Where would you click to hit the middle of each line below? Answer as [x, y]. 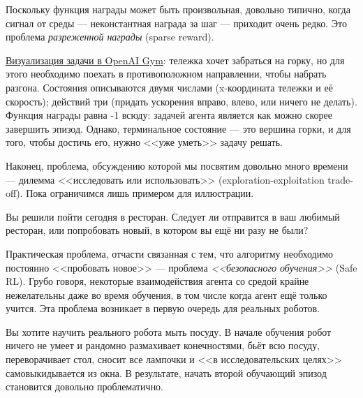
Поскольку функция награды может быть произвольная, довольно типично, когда [178, 9]
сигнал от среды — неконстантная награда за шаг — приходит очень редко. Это [177, 23]
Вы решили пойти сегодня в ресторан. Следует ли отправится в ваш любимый [173, 216]
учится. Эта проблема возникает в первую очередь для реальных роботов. [163, 308]
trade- [340, 179]
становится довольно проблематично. [85, 386]
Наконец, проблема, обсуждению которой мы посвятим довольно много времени [177, 165]
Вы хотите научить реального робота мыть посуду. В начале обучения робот [169, 331]
